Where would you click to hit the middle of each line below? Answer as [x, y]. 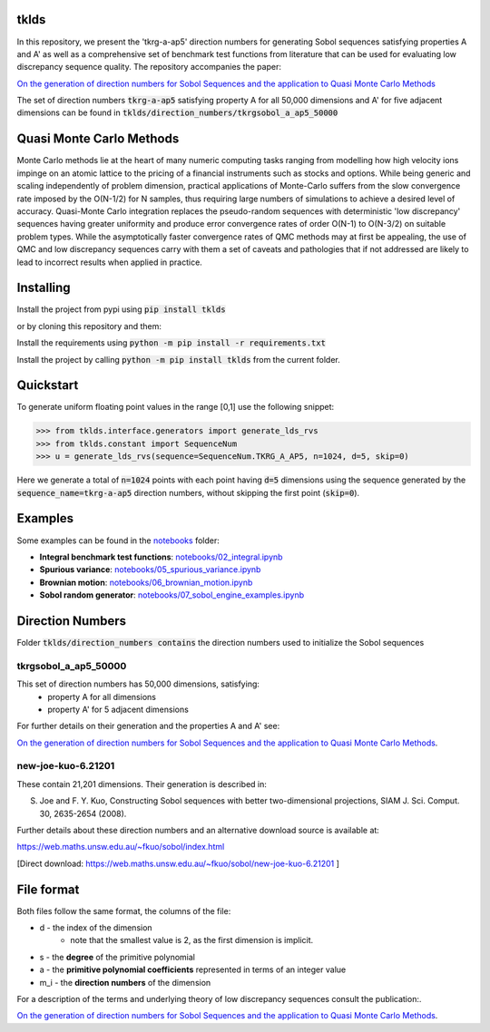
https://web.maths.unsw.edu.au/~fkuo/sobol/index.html [121, 847]
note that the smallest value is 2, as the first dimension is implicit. [192, 940]
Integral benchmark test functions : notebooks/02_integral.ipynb [161, 557]
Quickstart [48, 385]
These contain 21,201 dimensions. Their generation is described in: [142, 784]
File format [48, 889]
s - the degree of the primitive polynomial [117, 957]
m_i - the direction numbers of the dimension [125, 982]
